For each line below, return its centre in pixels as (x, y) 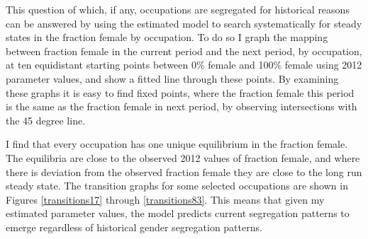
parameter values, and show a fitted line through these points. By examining (172, 78)
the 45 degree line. (46, 120)
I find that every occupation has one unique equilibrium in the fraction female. (177, 144)
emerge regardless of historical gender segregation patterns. (134, 227)
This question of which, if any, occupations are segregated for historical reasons (178, 9)
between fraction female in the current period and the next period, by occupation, (184, 51)
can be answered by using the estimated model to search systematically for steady (184, 23)
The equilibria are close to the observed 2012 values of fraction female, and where (183, 157)
